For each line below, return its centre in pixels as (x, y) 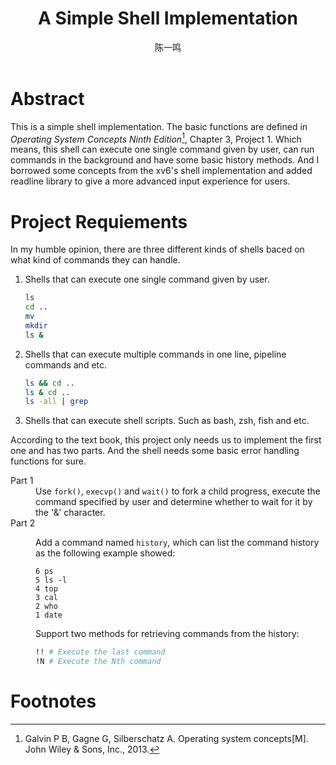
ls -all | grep (56, 402)
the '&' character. (70, 513)
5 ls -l (51, 580)
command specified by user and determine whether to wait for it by (174, 502)
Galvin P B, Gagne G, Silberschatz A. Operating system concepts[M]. (166, 738)
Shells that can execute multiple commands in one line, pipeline (155, 354)
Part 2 (23, 523)
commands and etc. (66, 364)
